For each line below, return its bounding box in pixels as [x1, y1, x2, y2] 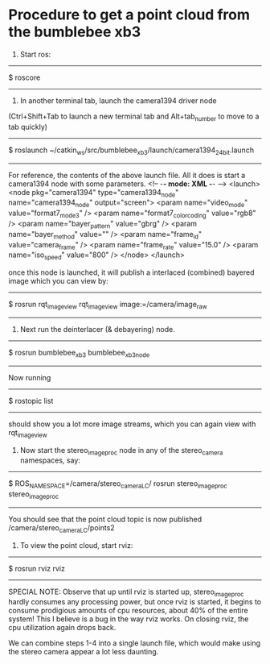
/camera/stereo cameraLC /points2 [8, 522, 115, 534]
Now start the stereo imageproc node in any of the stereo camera [19, 445, 223, 457]
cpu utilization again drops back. [8, 623, 117, 633]
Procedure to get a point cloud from [8, 6, 251, 24]
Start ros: [19, 49, 51, 59]
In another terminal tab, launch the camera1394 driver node [19, 95, 217, 106]
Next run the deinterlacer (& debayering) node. [19, 324, 175, 334]
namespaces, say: [19, 455, 80, 465]
